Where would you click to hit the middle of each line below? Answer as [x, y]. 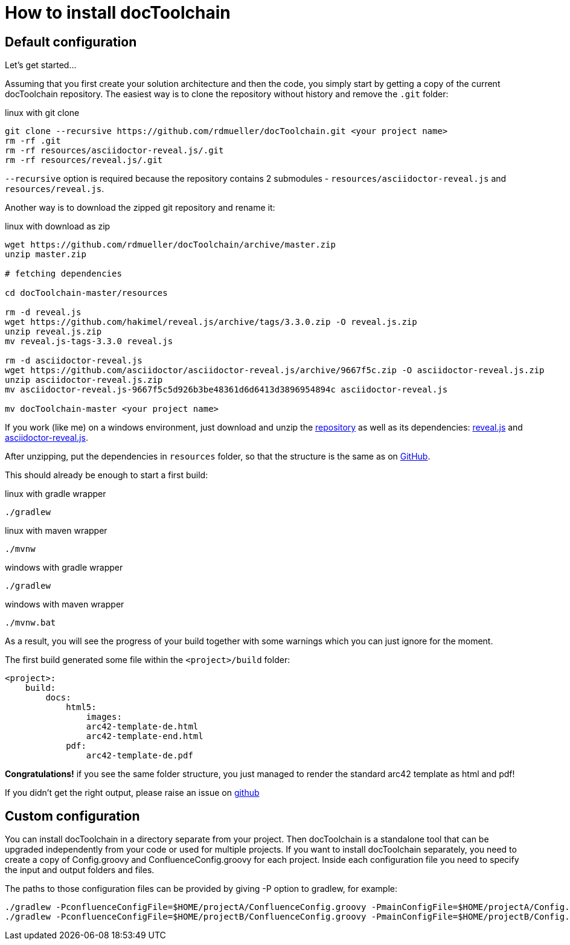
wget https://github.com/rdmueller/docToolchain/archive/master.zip [170, 245]
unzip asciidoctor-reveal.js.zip [84, 380]
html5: [81, 707]
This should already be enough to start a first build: [107, 475]
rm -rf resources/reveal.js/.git [84, 160]
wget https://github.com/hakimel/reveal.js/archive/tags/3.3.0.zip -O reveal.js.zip [211, 322]
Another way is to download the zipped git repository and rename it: [140, 208]
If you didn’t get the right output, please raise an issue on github [132, 793]
